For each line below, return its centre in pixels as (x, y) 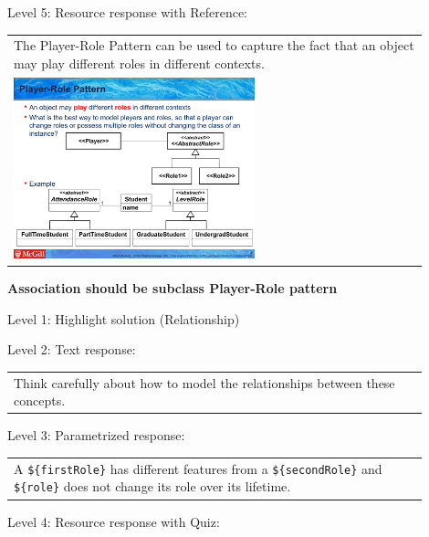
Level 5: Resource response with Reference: (127, 12)
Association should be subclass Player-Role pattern (173, 288)
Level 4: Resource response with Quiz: (114, 521)
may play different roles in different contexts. (139, 63)
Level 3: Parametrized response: (96, 435)
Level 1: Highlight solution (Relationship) (124, 318)
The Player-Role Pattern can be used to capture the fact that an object (214, 45)
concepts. (40, 400)
